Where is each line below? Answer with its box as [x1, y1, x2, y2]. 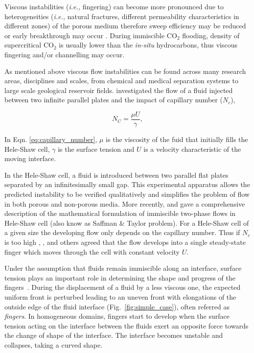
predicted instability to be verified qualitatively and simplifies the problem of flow [4, 188, 250, 199]
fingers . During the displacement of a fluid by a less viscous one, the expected [4, 282, 241, 292]
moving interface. [4, 153, 56, 164]
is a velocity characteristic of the [143, 143, 241, 154]
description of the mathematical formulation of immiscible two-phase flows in [4, 208, 236, 218]
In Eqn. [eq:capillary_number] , [4, 134, 97, 144]
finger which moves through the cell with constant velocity [4, 246, 180, 257]
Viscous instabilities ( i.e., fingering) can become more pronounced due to [4, 1, 224, 11]
